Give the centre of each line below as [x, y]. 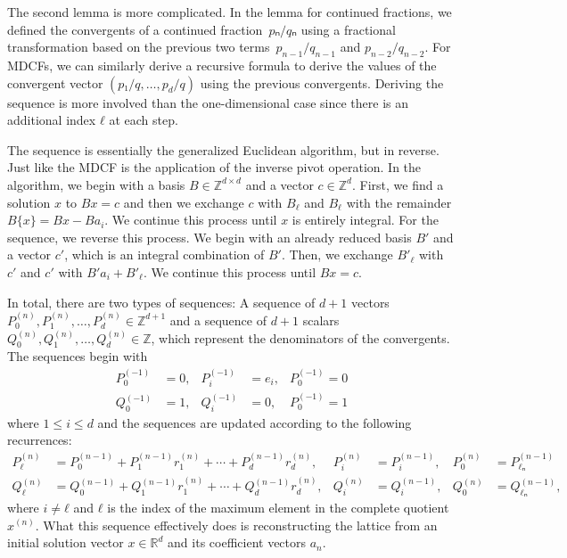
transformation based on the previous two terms [139, 47]
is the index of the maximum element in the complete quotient [278, 507]
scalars [321, 320]
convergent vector [55, 82]
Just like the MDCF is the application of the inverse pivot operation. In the [214, 167]
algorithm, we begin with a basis [96, 184]
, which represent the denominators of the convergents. [300, 337]
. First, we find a [398, 184]
